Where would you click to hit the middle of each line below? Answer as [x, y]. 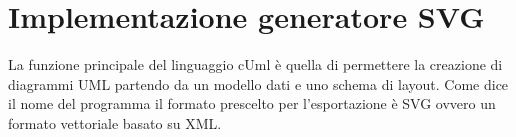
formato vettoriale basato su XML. [115, 122]
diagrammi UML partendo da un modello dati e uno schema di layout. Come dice [258, 83]
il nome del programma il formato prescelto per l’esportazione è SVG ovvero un [252, 103]
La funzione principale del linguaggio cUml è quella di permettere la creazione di [255, 64]
